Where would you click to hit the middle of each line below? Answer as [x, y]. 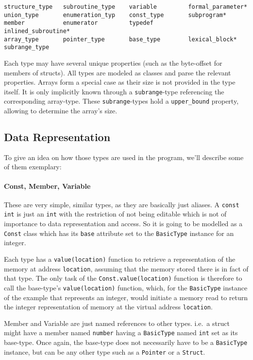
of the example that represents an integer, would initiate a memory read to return [126, 297]
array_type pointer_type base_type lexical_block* [120, 39]
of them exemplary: [33, 167]
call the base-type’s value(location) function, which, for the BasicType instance [126, 287]
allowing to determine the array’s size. [61, 111]
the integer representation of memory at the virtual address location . [108, 307]
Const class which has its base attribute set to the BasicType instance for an [119, 233]
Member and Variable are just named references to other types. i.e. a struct [117, 323]
